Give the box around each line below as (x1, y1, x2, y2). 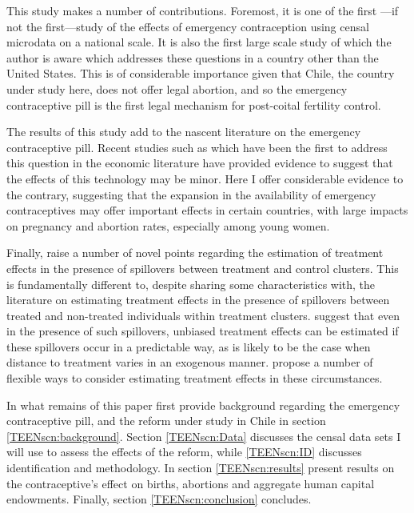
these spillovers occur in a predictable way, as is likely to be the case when (6, 338, 371, 355)
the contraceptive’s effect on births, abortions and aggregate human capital (6, 475, 375, 491)
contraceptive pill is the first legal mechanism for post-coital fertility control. (6, 96, 381, 113)
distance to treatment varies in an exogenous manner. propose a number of (6, 354, 373, 371)
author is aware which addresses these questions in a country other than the (6, 49, 379, 66)
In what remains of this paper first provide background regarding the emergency (6, 396, 400, 413)
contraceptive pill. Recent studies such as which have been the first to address (6, 138, 388, 155)
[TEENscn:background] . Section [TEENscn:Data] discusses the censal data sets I (6, 427, 401, 444)
